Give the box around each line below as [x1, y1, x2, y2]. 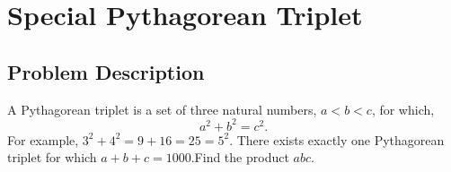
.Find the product [190, 148, 289, 167]
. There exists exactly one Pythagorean [229, 130, 445, 149]
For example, [7, 130, 79, 149]
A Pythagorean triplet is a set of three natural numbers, [7, 99, 317, 118]
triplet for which [7, 148, 97, 167]
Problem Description [7, 57, 205, 85]
